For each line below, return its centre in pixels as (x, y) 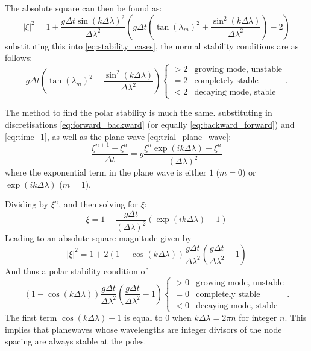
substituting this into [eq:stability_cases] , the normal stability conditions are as (152, 46)
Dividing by (27, 204)
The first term (31, 318)
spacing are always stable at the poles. (76, 341)
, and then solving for (98, 204)
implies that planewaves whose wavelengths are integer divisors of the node (143, 329)
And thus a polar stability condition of (76, 270)
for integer (258, 318)
